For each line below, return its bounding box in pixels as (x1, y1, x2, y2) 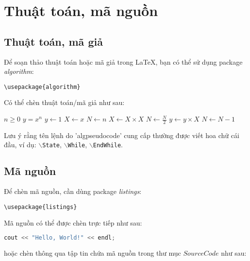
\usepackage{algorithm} (4, 83, 81, 90)
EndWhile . (93, 139, 123, 150)
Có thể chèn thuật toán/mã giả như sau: (4, 97, 125, 107)
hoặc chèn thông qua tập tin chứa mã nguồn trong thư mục (4, 248, 181, 258)
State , (42, 139, 62, 150)
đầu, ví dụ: (4, 139, 36, 150)
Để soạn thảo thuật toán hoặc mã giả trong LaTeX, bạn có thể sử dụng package (4, 56, 243, 67)
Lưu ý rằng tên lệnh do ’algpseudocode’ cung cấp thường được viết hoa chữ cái (4, 130, 239, 140)
